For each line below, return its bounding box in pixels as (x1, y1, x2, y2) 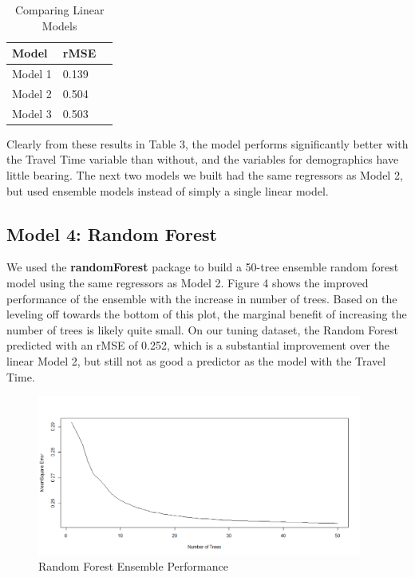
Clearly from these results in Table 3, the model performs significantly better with (6, 135, 409, 152)
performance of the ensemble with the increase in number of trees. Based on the (6, 290, 397, 306)
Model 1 (12, 65, 52, 82)
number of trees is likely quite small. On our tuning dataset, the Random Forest (6, 321, 398, 338)
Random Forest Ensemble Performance (38, 558, 228, 575)
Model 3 (12, 105, 52, 121)
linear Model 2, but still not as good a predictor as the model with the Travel (6, 352, 386, 369)
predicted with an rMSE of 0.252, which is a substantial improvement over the (6, 337, 390, 354)
